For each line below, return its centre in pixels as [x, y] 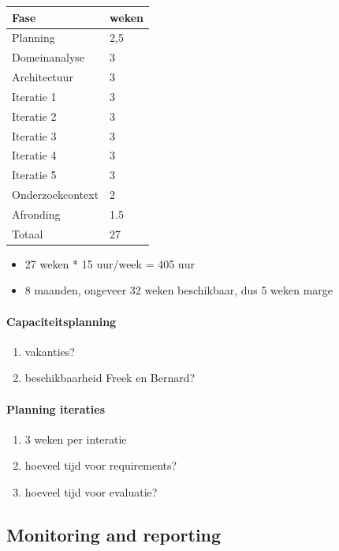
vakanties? [50, 351]
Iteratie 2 [34, 116]
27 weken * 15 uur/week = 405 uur [110, 263]
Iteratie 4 [34, 155]
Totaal [28, 233]
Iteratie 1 [34, 96]
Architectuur [43, 77]
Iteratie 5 [34, 175]
